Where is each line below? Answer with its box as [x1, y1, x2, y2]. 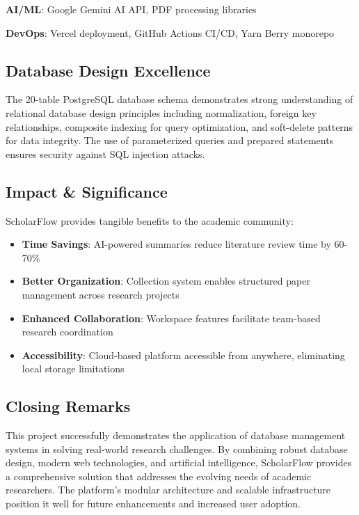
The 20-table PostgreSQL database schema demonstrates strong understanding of [6, 92, 353, 106]
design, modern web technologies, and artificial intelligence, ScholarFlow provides [6, 455, 352, 470]
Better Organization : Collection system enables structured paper [22, 274, 310, 288]
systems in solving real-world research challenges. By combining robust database [6, 441, 348, 456]
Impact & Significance [6, 180, 168, 202]
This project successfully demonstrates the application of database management [6, 428, 346, 443]
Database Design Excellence [6, 59, 211, 81]
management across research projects [22, 287, 179, 301]
